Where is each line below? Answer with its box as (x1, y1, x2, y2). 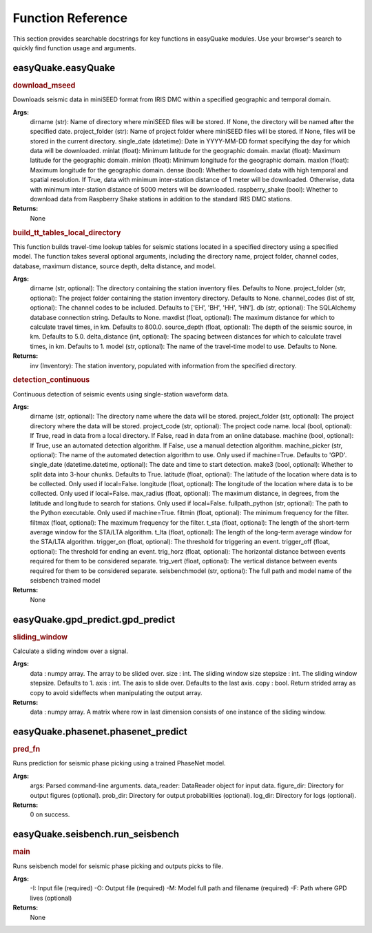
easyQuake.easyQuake (12, 62, 116, 74)
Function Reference (12, 10, 127, 26)
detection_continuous (12, 375, 90, 385)
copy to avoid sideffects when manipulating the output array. (30, 688, 203, 696)
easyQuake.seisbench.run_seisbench (12, 828, 179, 841)
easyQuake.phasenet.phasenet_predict (12, 726, 187, 738)
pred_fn (12, 745, 41, 754)
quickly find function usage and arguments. (12, 43, 137, 52)
